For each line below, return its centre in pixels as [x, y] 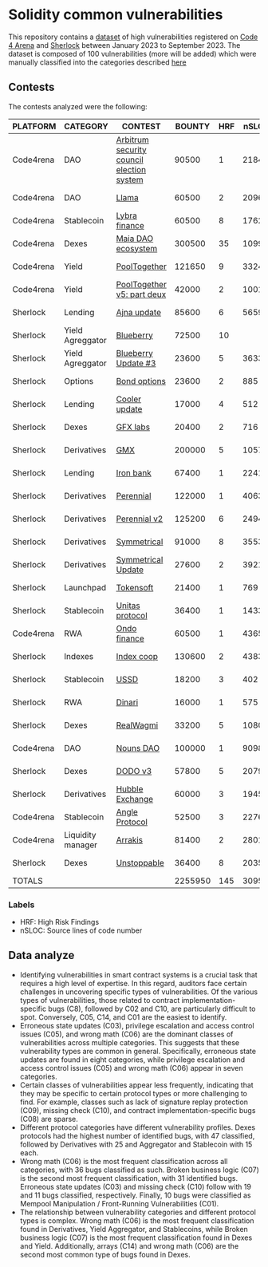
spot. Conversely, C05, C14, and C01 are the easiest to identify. [123, 1017]
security [132, 149]
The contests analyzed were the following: [78, 106]
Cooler [129, 399]
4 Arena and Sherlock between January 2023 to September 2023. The [124, 45]
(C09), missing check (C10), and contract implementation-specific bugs [138, 1110]
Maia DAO [135, 239]
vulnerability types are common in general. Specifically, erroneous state [138, 1051]
